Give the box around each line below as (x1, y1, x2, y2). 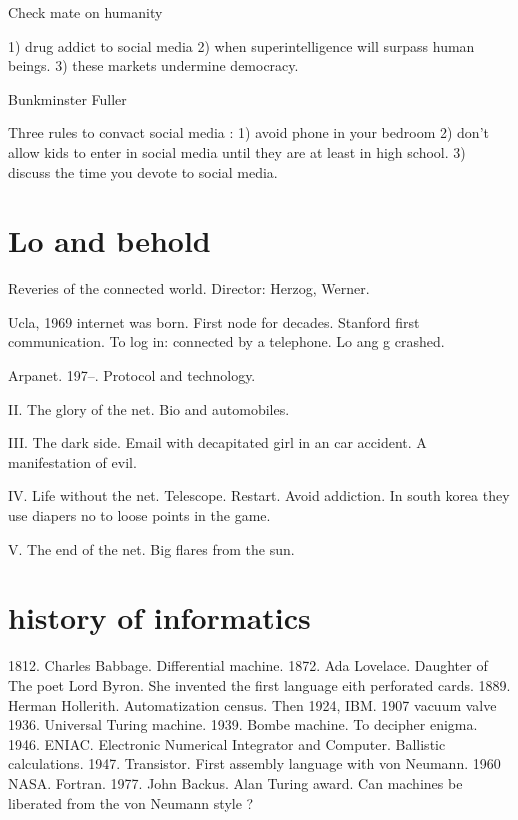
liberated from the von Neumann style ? (8, 792, 254, 813)
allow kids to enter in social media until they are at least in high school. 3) (8, 141, 466, 162)
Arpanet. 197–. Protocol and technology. (8, 365, 256, 386)
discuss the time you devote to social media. (8, 161, 278, 182)
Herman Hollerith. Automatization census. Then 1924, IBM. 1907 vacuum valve (8, 694, 497, 715)
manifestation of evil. (8, 451, 137, 472)
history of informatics (8, 597, 311, 638)
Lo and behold (8, 220, 211, 261)
